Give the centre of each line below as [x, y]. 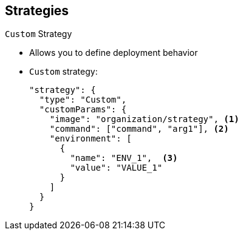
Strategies [37, 11]
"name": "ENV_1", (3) [124, 158]
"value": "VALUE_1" [116, 168]
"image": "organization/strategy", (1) [144, 119]
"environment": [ [91, 139]
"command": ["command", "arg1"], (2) [139, 129]
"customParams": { [83, 110]
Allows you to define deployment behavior [114, 53]
